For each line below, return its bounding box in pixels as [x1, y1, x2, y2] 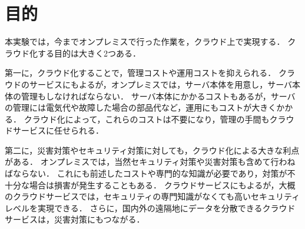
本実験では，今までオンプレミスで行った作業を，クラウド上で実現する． [5, 35, 285, 48]
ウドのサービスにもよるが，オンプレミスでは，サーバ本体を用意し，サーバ [5, 78, 293, 90]
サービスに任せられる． [12, 124, 104, 137]
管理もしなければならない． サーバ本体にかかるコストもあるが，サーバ [21, 89, 296, 102]
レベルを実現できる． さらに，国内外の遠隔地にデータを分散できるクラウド [5, 201, 296, 214]
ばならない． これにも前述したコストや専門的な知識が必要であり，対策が [5, 167, 287, 180]
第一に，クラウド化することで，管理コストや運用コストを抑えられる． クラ [5, 67, 295, 79]
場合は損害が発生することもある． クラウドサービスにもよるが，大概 [29, 178, 296, 191]
